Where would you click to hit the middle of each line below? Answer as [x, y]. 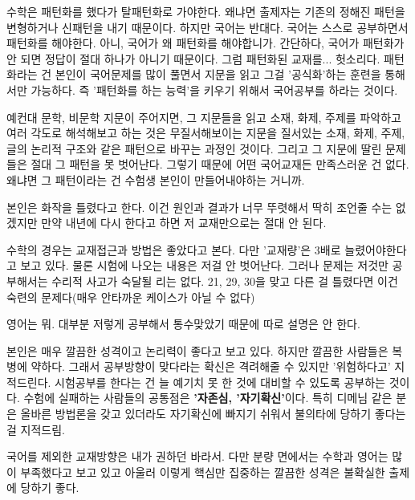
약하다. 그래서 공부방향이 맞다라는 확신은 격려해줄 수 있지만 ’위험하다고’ [211, 366]
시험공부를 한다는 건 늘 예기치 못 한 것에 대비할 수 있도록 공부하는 [220, 382]
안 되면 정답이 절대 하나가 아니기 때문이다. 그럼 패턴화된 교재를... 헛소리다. [193, 58]
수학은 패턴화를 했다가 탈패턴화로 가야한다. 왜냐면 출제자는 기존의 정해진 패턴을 [206, 11]
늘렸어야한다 [376, 249]
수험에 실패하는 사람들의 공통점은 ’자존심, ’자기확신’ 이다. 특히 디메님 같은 [208, 398]
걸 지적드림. [36, 429]
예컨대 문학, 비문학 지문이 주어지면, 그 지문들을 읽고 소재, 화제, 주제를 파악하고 [204, 117]
